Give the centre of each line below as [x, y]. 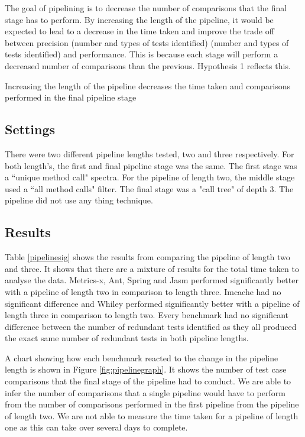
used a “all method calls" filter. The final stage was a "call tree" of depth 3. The [149, 188]
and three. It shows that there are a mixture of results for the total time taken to [152, 268]
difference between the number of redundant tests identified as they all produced [151, 326]
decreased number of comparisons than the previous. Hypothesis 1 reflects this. [148, 65]
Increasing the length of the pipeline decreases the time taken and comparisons [148, 85]
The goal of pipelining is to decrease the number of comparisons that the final [146, 8]
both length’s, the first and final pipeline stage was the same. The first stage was [151, 165]
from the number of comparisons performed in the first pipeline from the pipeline [152, 404]
